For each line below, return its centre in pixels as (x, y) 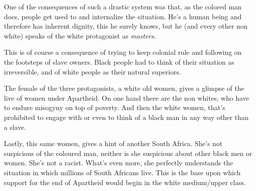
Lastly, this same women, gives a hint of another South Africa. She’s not (113, 143)
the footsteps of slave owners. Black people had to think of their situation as (119, 61)
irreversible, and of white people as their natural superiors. (93, 71)
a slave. (15, 127)
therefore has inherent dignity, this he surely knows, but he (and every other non (126, 26)
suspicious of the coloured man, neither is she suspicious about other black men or (128, 153)
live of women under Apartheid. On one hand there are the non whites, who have (127, 97)
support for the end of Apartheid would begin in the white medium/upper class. (125, 182)
